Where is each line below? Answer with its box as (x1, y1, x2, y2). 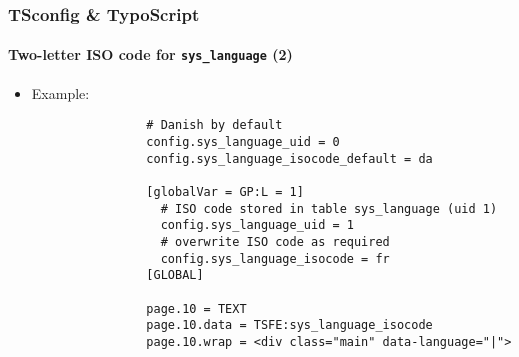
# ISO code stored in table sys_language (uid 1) (160, 201, 498, 216)
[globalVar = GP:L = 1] (146, 184, 304, 199)
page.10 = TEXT (146, 301, 247, 316)
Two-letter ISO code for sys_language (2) (8, 44, 293, 65)
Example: (31, 82, 90, 103)
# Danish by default (146, 118, 283, 133)
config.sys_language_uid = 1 (160, 218, 354, 233)
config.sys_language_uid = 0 (146, 134, 340, 149)
